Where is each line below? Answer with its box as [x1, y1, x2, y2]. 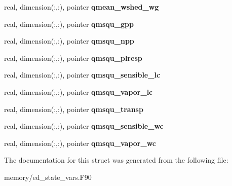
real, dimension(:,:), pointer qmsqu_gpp [4, 18, 134, 29]
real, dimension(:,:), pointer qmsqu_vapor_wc [4, 137, 156, 148]
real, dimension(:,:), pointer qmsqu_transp [4, 103, 143, 114]
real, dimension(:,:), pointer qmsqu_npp [4, 35, 134, 46]
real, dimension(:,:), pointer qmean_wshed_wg [4, 2, 159, 12]
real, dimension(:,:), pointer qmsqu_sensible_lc [4, 69, 161, 80]
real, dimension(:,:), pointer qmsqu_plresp [4, 52, 142, 63]
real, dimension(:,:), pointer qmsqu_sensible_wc [4, 121, 164, 131]
